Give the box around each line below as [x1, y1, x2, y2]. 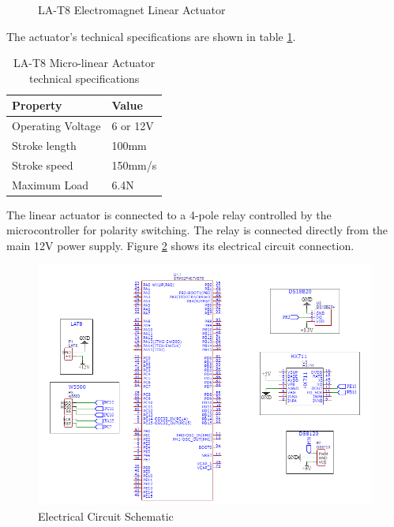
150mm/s [111, 156, 157, 173]
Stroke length [12, 137, 77, 154]
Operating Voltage [12, 118, 101, 134]
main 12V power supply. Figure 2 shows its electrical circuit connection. [6, 237, 355, 254]
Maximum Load [12, 176, 89, 192]
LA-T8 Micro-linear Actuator [13, 54, 156, 71]
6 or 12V [111, 118, 154, 134]
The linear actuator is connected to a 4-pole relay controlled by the [6, 206, 332, 222]
